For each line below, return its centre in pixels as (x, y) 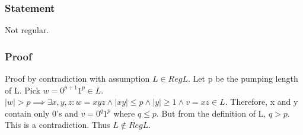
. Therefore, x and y (261, 102)
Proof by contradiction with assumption (77, 78)
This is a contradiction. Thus (58, 125)
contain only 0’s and (42, 113)
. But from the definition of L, (211, 113)
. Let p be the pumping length (243, 78)
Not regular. (27, 30)
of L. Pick (23, 90)
